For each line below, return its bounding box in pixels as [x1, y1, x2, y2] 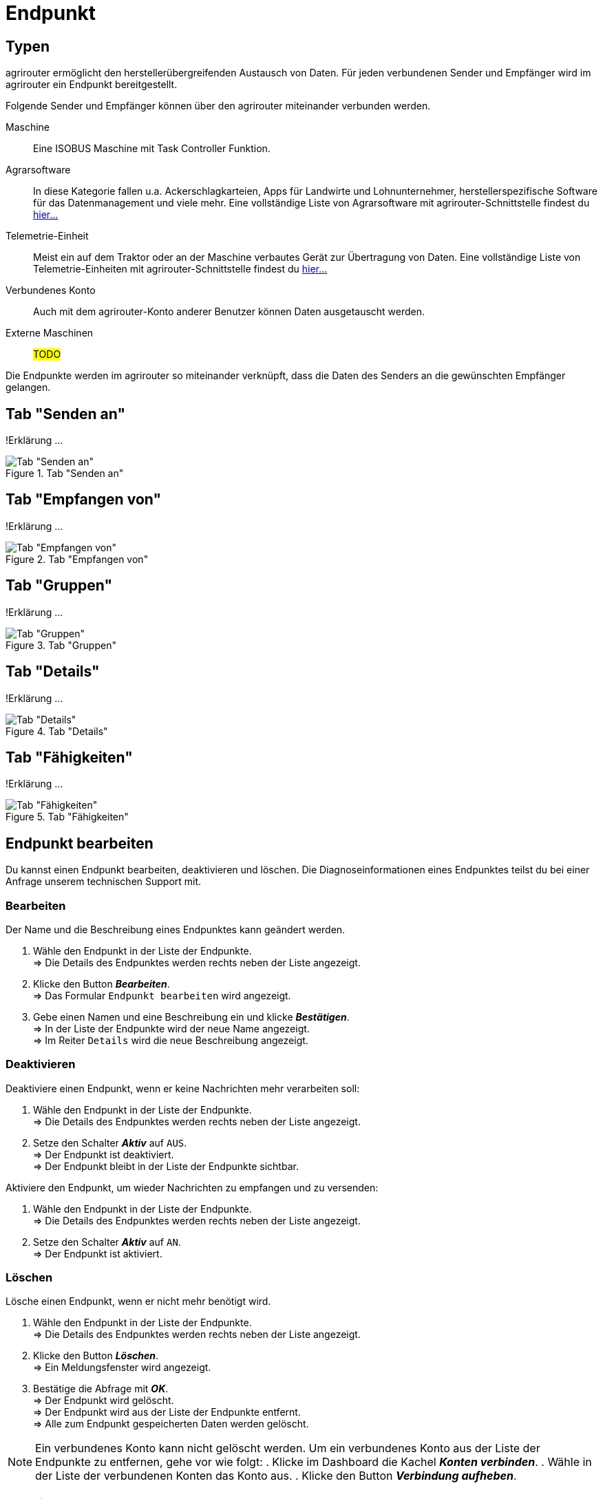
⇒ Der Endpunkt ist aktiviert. [33, 1247, 162, 1259]
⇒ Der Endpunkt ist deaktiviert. [33, 1148, 174, 1160]
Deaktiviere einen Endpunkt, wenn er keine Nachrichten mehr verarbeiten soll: [6, 1082, 360, 1094]
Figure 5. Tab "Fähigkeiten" [6, 811, 129, 823]
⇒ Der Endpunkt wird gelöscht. [33, 1394, 174, 1407]
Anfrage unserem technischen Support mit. [6, 875, 202, 888]
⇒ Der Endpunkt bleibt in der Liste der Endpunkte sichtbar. [33, 1160, 299, 1172]
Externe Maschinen [6, 327, 94, 339]
